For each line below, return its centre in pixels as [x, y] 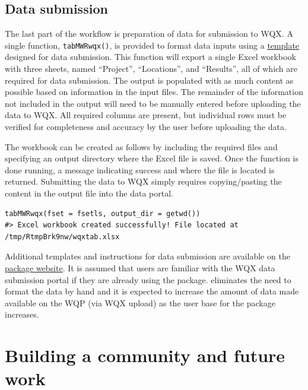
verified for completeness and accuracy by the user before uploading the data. [146, 127]
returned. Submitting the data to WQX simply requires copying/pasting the [143, 181]
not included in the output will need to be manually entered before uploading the [153, 103]
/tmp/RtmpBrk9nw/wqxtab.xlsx [62, 237]
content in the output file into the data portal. [89, 193]
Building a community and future [145, 355]
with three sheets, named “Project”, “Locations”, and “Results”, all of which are [151, 69]
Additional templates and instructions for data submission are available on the [147, 256]
